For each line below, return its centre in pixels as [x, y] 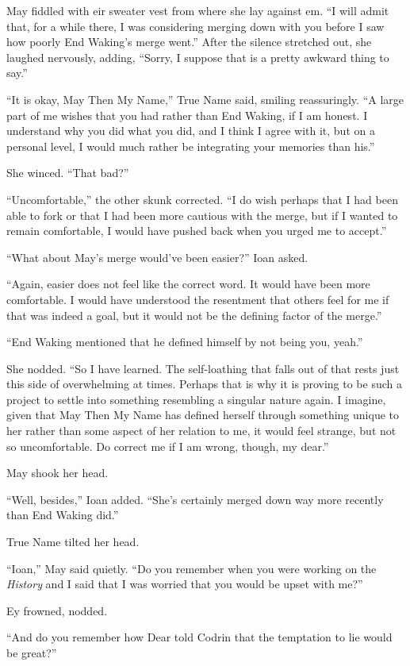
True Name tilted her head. [73, 542]
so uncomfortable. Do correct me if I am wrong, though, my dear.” [168, 446]
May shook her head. [57, 473]
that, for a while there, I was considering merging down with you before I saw [195, 26]
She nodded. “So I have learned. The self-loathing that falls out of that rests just [203, 368]
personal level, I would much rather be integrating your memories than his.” [191, 146]
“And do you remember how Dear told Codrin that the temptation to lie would [199, 637]
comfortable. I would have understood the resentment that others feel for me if [198, 299]
